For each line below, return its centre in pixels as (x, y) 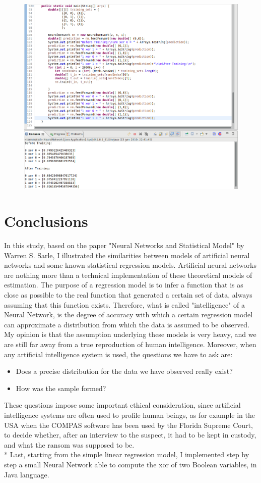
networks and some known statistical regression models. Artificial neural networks (130, 265)
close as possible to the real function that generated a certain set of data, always (128, 295)
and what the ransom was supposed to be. (69, 444)
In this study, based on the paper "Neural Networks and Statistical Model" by (124, 245)
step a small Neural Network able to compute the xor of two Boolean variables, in (130, 464)
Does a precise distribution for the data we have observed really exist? (124, 371)
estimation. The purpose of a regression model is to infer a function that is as (124, 285)
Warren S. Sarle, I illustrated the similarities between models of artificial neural (127, 255)
